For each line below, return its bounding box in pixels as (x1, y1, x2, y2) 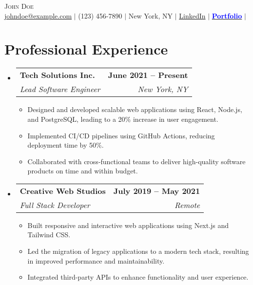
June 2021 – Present (108, 69, 188, 81)
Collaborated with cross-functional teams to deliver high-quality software (27, 156, 246, 166)
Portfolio (212, 10, 242, 20)
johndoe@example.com (4, 10, 72, 20)
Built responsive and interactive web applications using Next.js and (27, 220, 229, 230)
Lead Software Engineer (19, 83, 100, 95)
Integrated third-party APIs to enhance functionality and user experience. (27, 272, 249, 282)
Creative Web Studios (19, 185, 106, 196)
